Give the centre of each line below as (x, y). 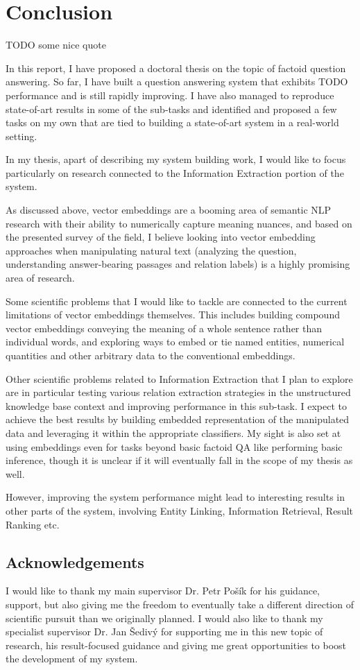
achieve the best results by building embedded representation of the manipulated (178, 419)
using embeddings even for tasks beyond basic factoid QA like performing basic (174, 446)
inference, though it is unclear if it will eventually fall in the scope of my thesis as (179, 460)
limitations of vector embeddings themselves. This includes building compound (173, 315)
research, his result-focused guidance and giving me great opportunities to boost (176, 645)
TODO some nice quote (56, 45)
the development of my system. (72, 659)
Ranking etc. (33, 524)
